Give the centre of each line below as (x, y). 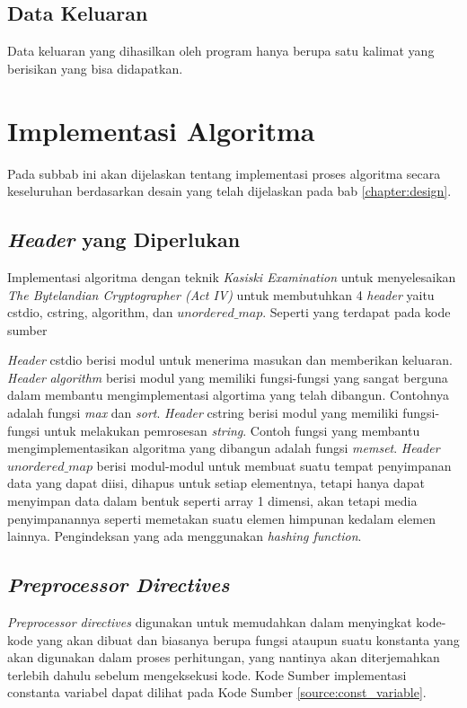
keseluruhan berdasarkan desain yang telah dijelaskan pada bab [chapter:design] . (229, 191)
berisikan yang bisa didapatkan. (95, 68)
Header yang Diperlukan (124, 239)
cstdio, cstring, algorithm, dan (90, 312)
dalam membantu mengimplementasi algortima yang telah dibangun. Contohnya (229, 395)
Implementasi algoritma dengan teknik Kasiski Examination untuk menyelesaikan (232, 276)
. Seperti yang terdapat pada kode (357, 312)
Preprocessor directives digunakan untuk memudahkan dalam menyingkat (210, 622)
